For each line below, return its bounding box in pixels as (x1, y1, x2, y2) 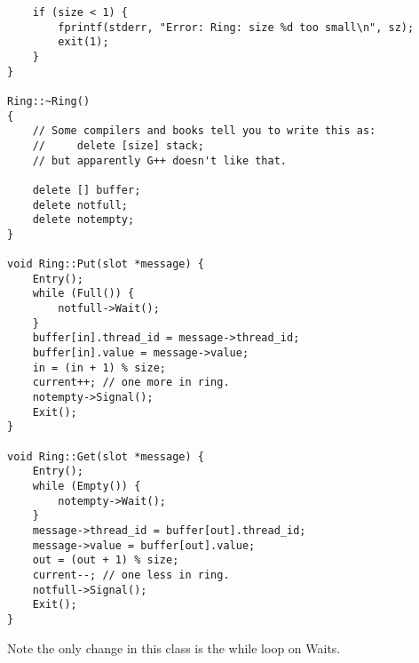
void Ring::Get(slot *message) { (7, 450, 204, 463)
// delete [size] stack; (32, 139, 204, 152)
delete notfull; (32, 198, 129, 212)
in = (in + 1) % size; (32, 361, 166, 374)
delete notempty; (32, 213, 135, 227)
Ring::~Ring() (7, 94, 91, 108)
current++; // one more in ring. (32, 376, 230, 389)
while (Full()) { (32, 287, 135, 300)
